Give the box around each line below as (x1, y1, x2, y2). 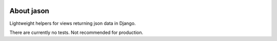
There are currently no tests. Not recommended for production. (9, 29, 144, 35)
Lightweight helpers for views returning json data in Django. (9, 20, 136, 26)
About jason (9, 7, 50, 15)
